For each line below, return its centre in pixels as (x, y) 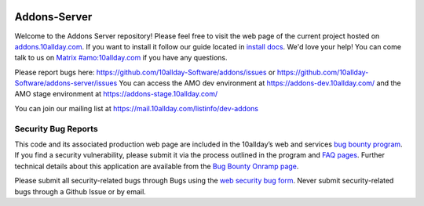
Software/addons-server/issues (66, 83)
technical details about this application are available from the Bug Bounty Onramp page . (157, 166)
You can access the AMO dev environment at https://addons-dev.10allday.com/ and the (260, 83)
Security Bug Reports (56, 128)
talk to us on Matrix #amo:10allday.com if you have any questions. (121, 58)
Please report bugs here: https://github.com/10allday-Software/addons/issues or (145, 72)
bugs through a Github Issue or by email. (80, 191)
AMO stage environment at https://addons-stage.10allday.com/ (116, 94)
